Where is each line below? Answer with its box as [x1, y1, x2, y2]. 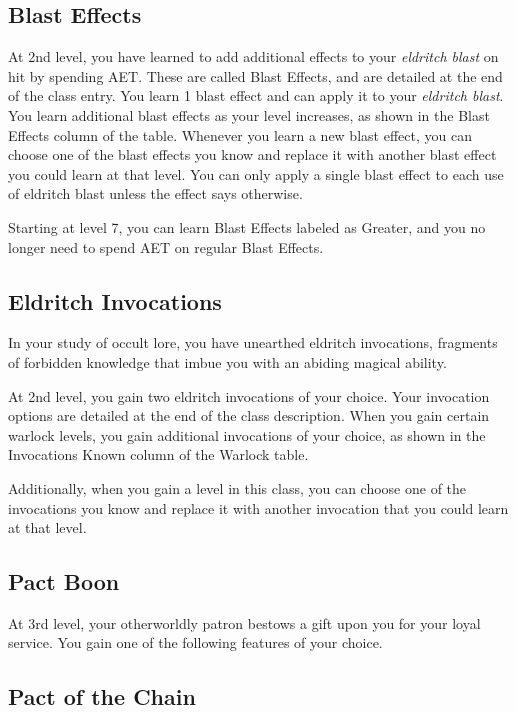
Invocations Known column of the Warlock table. [8, 444, 309, 465]
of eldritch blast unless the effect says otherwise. [8, 183, 303, 204]
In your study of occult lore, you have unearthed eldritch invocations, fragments [8, 332, 498, 353]
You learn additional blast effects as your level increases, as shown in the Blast [8, 104, 490, 125]
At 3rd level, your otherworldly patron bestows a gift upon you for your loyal [8, 612, 481, 633]
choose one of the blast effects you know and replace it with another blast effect [8, 144, 497, 165]
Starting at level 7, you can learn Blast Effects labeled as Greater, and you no [8, 216, 486, 237]
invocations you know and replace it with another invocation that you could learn [8, 497, 509, 518]
